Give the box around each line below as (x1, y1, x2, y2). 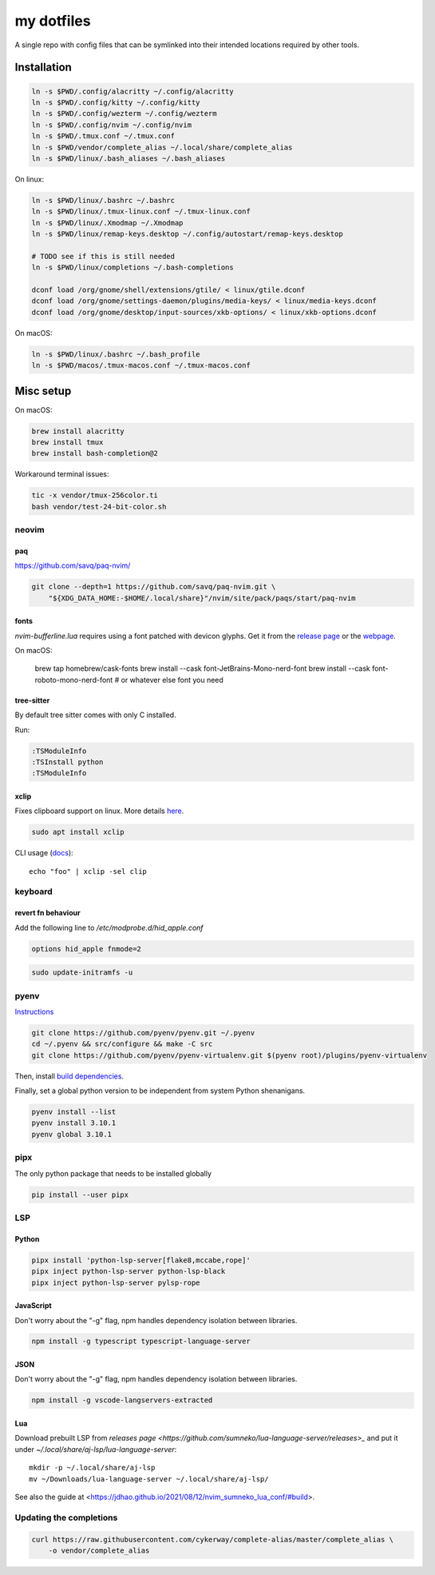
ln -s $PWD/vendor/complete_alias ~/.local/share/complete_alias (31, 142, 293, 152)
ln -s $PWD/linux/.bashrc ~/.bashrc (31, 196, 176, 205)
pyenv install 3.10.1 (31, 1118, 117, 1127)
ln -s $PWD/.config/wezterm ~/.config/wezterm (31, 109, 217, 118)
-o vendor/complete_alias (48, 1545, 150, 1555)
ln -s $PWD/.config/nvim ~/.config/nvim (31, 120, 192, 130)
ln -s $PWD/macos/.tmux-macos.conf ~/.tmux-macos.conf (31, 361, 251, 370)
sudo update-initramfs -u (31, 968, 133, 977)
